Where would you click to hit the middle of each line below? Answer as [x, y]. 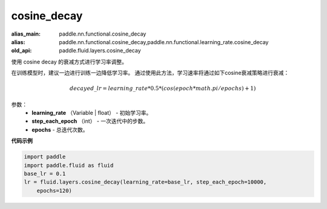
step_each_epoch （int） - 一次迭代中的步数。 [90, 121]
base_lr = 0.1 [45, 174]
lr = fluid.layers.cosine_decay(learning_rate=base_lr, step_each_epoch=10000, [145, 182]
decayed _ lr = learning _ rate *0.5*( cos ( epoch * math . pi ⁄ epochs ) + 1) [163, 88]
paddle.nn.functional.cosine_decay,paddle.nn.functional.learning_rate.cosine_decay [164, 42]
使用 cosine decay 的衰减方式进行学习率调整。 [69, 62]
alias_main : [26, 34]
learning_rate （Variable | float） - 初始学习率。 [92, 113]
